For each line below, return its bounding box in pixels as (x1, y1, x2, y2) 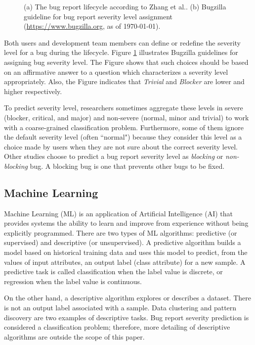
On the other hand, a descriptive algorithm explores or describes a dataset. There (4, 293, 251, 303)
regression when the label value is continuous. (4, 276, 142, 286)
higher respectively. (4, 86, 62, 96)
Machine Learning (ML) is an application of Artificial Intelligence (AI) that (4, 208, 233, 218)
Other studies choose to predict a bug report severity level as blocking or (4, 151, 223, 161)
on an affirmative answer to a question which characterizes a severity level (4, 66, 228, 77)
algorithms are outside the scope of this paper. (4, 331, 145, 342)
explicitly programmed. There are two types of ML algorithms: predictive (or (4, 227, 237, 238)
